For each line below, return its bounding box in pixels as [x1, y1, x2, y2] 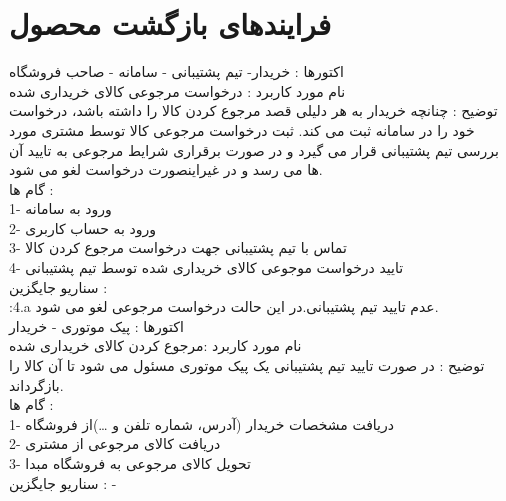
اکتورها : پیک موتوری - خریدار [9, 315, 184, 336]
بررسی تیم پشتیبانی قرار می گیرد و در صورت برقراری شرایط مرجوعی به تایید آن [9, 139, 499, 160]
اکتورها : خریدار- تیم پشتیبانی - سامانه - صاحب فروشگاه [9, 61, 344, 82]
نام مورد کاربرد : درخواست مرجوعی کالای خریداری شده [9, 80, 346, 101]
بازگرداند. [9, 374, 64, 395]
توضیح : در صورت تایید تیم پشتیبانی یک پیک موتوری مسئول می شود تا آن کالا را [9, 355, 485, 376]
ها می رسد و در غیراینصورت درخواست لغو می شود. [9, 159, 323, 180]
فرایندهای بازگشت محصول [9, 3, 332, 44]
